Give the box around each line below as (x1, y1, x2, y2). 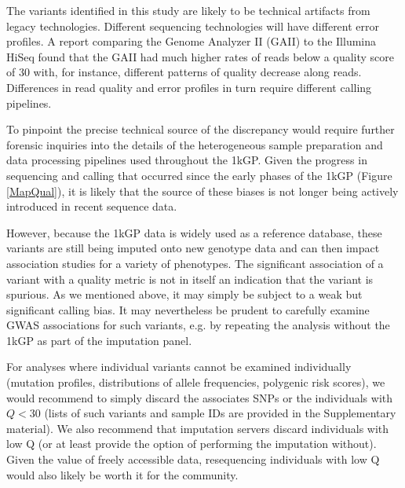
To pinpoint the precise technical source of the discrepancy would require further (6, 121, 395, 138)
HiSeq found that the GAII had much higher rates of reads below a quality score (6, 48, 394, 64)
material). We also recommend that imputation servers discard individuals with (6, 420, 389, 436)
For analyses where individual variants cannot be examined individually (6, 358, 352, 375)
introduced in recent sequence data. (6, 198, 177, 215)
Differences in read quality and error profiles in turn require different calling (6, 79, 372, 95)
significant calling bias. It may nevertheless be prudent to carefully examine (6, 301, 370, 317)
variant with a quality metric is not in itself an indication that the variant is (6, 270, 374, 287)
